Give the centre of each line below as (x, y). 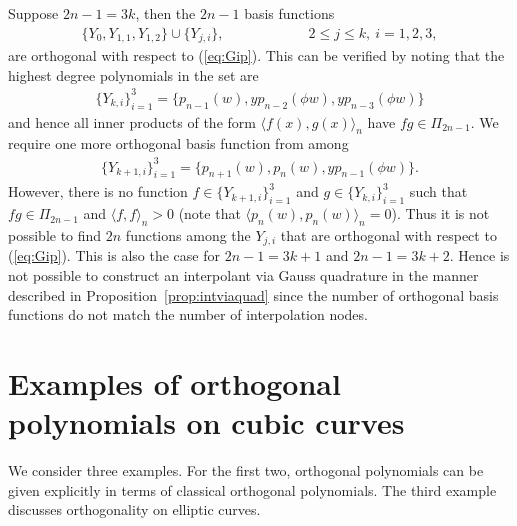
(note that (209, 213)
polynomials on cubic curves (206, 422)
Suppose (33, 13)
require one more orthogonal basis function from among (178, 143)
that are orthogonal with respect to (388, 234)
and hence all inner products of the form (132, 121)
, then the (165, 13)
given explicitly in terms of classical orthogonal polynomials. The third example (252, 489)
